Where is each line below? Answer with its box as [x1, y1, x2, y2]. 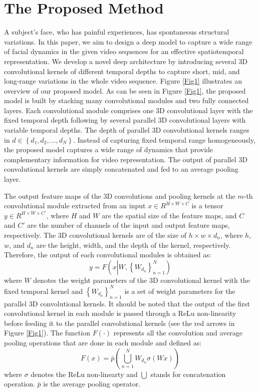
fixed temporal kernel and [4, 285, 83, 296]
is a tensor [191, 200, 223, 211]
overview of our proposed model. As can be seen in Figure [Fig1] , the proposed [4, 85, 246, 96]
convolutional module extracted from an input [4, 200, 146, 211]
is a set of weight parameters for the [124, 285, 235, 296]
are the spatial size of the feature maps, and [102, 210, 237, 220]
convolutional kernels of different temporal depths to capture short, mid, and [4, 66, 240, 76]
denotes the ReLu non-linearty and [31, 368, 138, 379]
